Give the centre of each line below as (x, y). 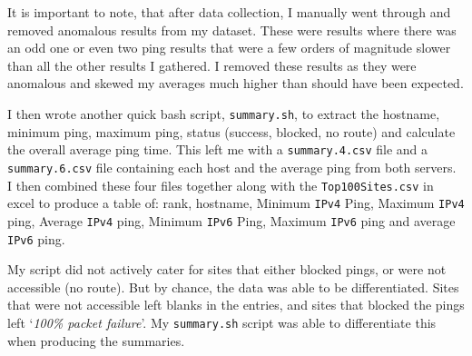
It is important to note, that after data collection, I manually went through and (229, 12)
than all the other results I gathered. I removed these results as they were (212, 65)
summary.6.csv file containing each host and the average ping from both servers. (232, 167)
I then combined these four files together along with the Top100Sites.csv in (221, 185)
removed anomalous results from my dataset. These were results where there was (232, 30)
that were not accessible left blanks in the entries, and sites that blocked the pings (236, 305)
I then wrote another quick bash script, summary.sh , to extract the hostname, (224, 113)
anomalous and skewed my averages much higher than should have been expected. (236, 83)
